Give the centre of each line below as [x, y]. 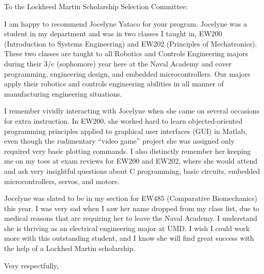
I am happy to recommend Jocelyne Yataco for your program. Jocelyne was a [126, 23]
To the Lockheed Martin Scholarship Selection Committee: [96, 6]
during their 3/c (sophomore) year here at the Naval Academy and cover [118, 63]
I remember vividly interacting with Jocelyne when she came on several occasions [132, 111]
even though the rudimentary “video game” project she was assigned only [119, 141]
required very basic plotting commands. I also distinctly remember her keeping [127, 151]
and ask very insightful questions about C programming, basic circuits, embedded [132, 170]
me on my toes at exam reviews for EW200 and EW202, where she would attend [131, 161]
